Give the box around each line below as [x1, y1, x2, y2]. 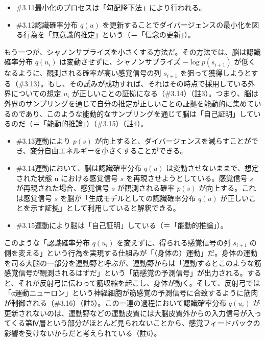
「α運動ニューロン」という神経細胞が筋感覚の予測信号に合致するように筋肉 [4, 287, 258, 298]
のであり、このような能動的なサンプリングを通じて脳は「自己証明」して [11, 108, 254, 119]
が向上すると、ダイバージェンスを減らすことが [94, 135, 251, 146]
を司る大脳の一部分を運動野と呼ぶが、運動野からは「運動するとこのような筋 [4, 257, 261, 268]
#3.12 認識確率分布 [16, 19, 78, 30]
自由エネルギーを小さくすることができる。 [44, 145, 187, 156]
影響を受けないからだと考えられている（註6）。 [4, 327, 161, 338]
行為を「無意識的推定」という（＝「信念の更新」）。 [23, 29, 195, 40]
